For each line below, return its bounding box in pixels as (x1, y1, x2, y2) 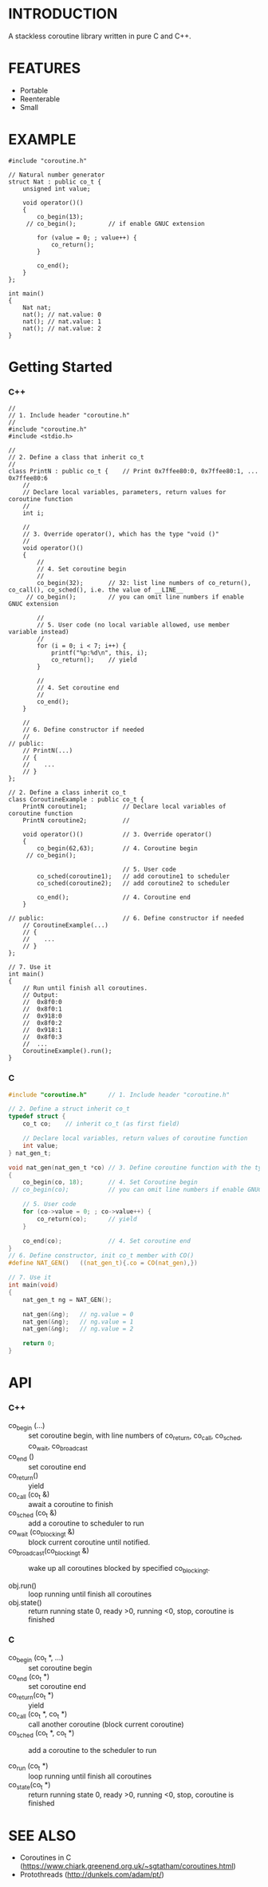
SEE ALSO (8, 1826, 77, 1845)
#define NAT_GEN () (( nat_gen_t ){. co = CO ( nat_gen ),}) (8, 1259, 198, 1268)
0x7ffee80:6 (8, 474, 48, 483)
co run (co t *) (8, 1761, 49, 1772)
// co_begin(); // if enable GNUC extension (26, 220, 205, 227)
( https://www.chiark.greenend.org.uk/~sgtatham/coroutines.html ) (19, 1861, 237, 1871)
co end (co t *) (8, 1671, 50, 1683)
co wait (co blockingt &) (8, 1527, 76, 1538)
